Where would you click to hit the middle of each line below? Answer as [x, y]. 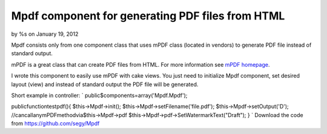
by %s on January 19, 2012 [45, 34]
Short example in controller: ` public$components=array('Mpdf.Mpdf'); [99, 95]
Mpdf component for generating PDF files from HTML [148, 16]
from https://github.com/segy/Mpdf [55, 124]
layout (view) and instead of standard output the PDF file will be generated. [105, 84]
